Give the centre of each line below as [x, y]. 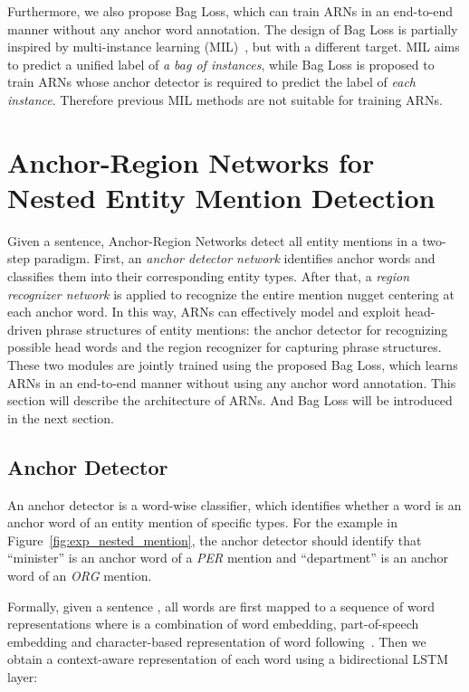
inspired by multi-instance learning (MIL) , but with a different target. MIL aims [234, 47]
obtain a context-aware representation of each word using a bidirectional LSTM [228, 659]
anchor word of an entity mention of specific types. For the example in [202, 522]
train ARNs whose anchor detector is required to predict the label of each [212, 82]
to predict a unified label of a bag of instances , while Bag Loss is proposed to [221, 64]
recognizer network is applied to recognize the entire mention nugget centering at [231, 294]
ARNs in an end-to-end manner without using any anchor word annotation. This [232, 382]
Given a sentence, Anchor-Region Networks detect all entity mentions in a [213, 240]
